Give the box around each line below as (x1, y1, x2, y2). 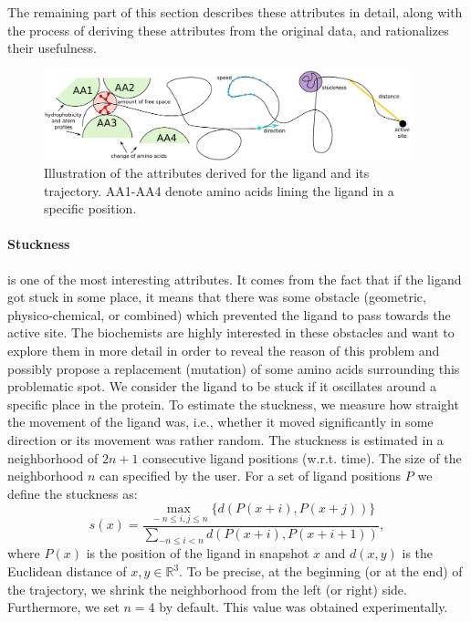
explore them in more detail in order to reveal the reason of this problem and (7, 341, 440, 360)
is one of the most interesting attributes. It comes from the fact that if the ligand (7, 269, 462, 288)
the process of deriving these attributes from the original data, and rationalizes (7, 20, 449, 39)
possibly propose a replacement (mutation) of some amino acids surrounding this (7, 358, 460, 378)
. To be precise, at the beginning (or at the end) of (179, 562, 463, 581)
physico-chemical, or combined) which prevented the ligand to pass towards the (7, 305, 451, 324)
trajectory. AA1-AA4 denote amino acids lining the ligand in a (44, 181, 394, 200)
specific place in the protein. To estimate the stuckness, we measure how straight (7, 394, 459, 413)
